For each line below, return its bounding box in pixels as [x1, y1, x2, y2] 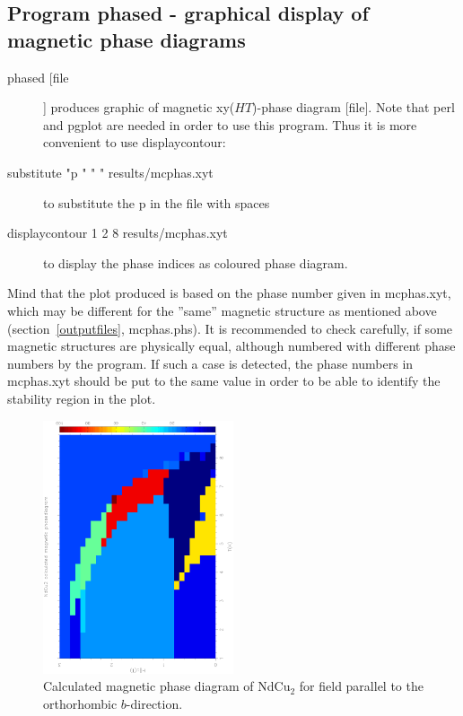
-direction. [126, 694, 183, 712]
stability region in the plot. [7, 389, 156, 407]
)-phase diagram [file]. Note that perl [252, 98, 455, 117]
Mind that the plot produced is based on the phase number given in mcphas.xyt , [7, 284, 451, 302]
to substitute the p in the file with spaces [43, 193, 270, 212]
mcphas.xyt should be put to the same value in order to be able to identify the [7, 371, 441, 390]
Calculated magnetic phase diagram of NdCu [43, 677, 291, 695]
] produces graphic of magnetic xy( [43, 98, 235, 117]
